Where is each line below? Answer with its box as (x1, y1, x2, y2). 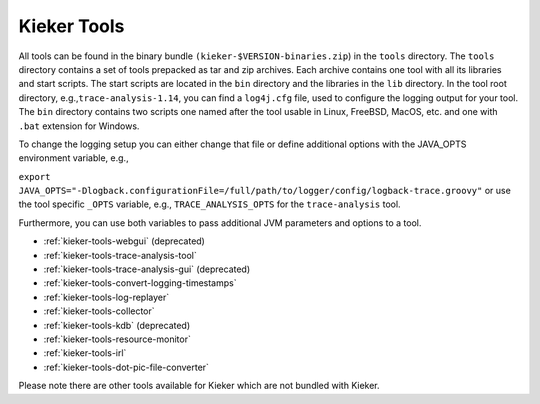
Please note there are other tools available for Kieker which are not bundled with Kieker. (18, 380, 380, 392)
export (18, 171, 51, 182)
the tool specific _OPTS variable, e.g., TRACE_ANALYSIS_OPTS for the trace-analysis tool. (18, 198, 401, 210)
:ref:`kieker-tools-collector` (43, 305, 155, 317)
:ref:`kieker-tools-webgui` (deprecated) (43, 235, 205, 247)
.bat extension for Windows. (18, 120, 140, 132)
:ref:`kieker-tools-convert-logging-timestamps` (43, 277, 237, 289)
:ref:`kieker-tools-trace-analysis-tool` (43, 249, 197, 261)
